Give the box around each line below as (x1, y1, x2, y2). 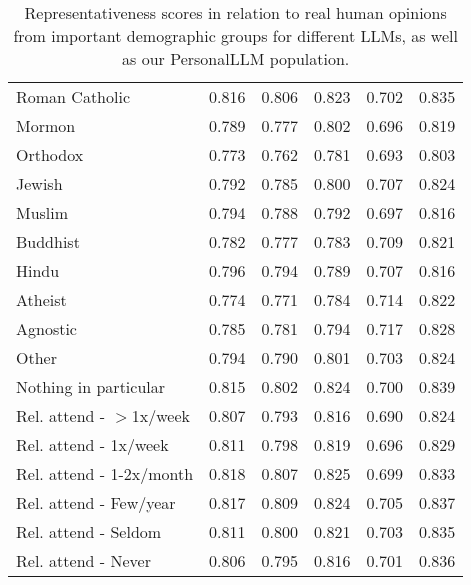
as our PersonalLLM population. (122, 47, 350, 70)
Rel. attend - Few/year (16, 491, 176, 514)
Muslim (16, 201, 69, 224)
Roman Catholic (16, 85, 131, 108)
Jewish (16, 172, 63, 195)
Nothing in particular (16, 375, 166, 398)
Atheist (16, 288, 67, 311)
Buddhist (16, 230, 80, 253)
